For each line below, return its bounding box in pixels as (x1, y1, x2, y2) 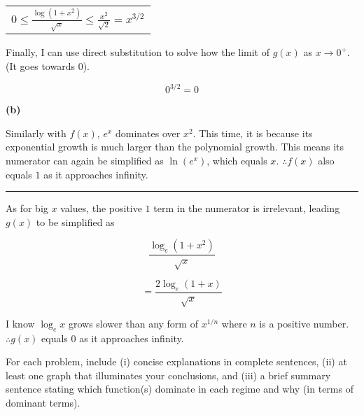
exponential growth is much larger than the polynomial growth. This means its (6, 139, 344, 154)
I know (6, 316, 35, 330)
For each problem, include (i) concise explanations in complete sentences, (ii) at (6, 354, 347, 369)
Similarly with (6, 125, 66, 140)
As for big (6, 201, 48, 216)
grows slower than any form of (68, 316, 198, 330)
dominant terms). (6, 395, 80, 409)
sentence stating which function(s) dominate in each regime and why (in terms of (6, 381, 353, 396)
